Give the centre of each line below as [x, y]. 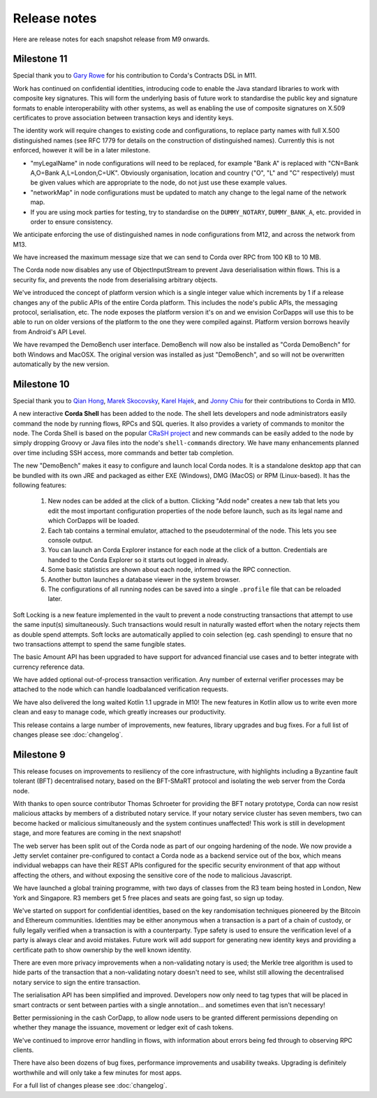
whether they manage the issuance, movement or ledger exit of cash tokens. [123, 1027]
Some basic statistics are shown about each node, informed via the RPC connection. [169, 570]
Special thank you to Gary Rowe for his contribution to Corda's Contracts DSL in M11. [135, 75]
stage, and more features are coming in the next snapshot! [97, 833]
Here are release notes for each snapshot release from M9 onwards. [111, 39]
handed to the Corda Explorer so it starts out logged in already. [138, 560]
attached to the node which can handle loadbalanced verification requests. [121, 689]
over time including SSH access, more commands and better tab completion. [123, 453]
